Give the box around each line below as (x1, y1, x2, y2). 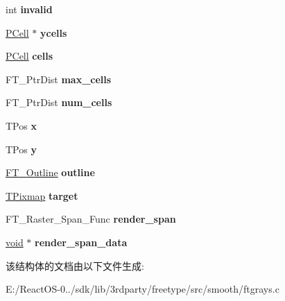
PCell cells (6, 49, 53, 63)
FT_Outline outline (6, 165, 95, 180)
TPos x (6, 118, 37, 132)
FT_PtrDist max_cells (6, 71, 112, 86)
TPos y (6, 141, 37, 156)
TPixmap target (6, 188, 78, 203)
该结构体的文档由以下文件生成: (6, 258, 144, 273)
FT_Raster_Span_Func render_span (6, 212, 176, 226)
